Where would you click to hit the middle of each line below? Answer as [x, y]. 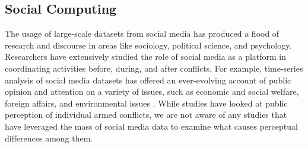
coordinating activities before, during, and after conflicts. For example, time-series [154, 68]
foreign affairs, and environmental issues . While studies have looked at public [146, 103]
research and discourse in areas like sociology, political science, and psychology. [148, 45]
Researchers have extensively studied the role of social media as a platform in [146, 57]
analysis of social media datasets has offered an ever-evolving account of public [148, 80]
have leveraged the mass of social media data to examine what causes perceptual [151, 126]
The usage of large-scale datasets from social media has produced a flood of [142, 33]
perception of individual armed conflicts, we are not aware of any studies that [146, 115]
